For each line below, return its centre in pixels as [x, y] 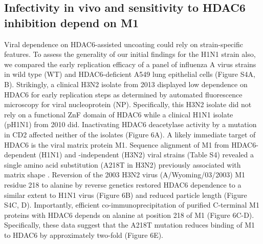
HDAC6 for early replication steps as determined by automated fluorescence [123, 94]
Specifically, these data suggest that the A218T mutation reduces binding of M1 [129, 225]
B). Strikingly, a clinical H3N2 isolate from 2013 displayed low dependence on [126, 84]
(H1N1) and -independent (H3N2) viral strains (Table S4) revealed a [146, 155]
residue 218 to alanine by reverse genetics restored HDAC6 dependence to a [123, 184]
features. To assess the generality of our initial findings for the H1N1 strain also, [130, 54]
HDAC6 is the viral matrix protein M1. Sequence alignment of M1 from [117, 144]
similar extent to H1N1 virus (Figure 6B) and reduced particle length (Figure [126, 195]
